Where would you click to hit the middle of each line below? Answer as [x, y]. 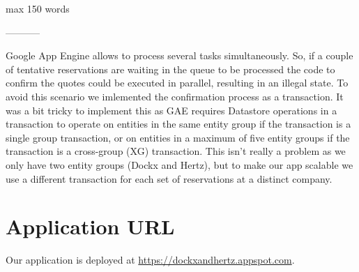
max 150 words [38, 8]
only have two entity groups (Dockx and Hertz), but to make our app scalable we [179, 164]
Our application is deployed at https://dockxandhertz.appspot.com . [150, 260]
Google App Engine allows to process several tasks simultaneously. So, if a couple [179, 55]
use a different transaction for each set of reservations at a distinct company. [169, 178]
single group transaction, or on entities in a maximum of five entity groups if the [178, 137]
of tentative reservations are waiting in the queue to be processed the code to [170, 69]
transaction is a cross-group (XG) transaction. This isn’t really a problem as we [176, 151]
